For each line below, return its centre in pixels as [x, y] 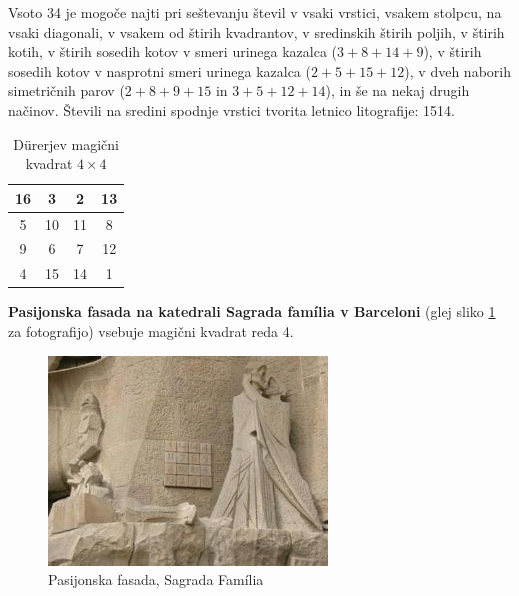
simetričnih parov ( [66, 90]
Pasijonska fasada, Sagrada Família [156, 579]
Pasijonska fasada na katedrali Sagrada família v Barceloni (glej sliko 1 [252, 311]
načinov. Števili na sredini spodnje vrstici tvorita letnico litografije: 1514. [231, 109]
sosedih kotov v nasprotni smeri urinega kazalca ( [159, 70]
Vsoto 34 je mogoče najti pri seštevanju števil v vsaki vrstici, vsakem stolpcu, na [255, 12]
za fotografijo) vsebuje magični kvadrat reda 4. [151, 330]
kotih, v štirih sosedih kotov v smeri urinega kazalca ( [173, 51]
